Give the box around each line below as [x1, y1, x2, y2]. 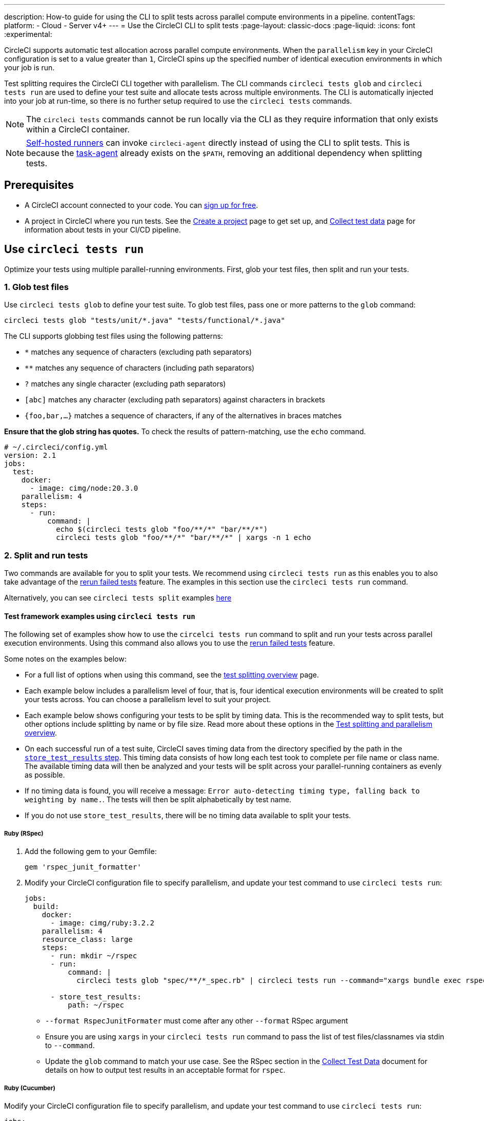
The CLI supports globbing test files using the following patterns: [4, 332, 223, 341]
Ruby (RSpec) [4, 829, 44, 837]
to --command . [45, 1041, 95, 1050]
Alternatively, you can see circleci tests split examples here [4, 593, 232, 603]
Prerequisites [4, 179, 74, 192]
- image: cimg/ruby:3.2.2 [50, 919, 154, 927]
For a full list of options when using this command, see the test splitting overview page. [25, 670, 319, 680]
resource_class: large [42, 935, 133, 944]
